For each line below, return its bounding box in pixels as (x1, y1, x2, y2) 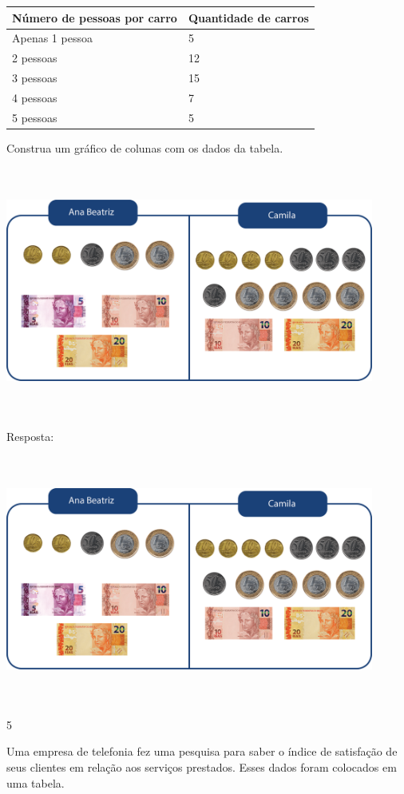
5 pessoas (12, 109, 57, 125)
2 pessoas (12, 50, 57, 66)
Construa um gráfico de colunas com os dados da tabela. (6, 139, 283, 156)
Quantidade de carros (188, 9, 309, 26)
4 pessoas (12, 89, 57, 105)
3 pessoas (12, 69, 57, 86)
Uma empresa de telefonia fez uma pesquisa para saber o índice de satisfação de (6, 743, 398, 760)
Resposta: (6, 427, 54, 444)
